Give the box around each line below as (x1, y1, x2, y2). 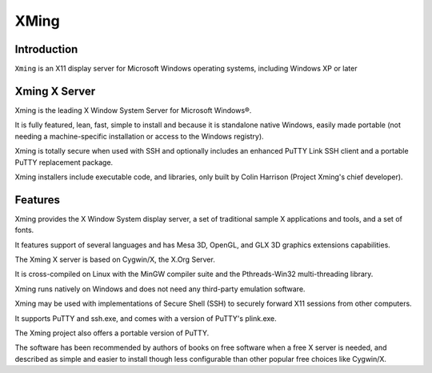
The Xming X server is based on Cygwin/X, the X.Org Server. (14, 255, 215, 264)
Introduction (14, 42, 78, 56)
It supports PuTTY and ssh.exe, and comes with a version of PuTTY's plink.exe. (14, 313, 278, 323)
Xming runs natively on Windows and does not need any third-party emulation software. (14, 284, 306, 294)
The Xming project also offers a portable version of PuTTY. (14, 328, 210, 338)
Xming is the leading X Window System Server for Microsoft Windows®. (14, 105, 252, 115)
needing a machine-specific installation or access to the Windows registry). (14, 131, 264, 141)
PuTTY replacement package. (14, 157, 114, 167)
